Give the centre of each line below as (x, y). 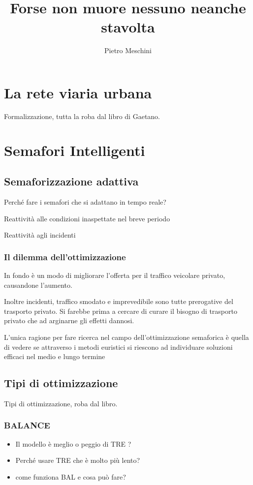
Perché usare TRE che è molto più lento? (78, 460)
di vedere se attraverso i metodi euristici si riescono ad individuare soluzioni (118, 347)
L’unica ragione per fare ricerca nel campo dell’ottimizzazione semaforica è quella (126, 337)
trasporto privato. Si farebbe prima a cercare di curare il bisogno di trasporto (121, 311)
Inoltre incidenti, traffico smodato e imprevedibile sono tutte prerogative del (119, 301)
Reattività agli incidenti (40, 235)
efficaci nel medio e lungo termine (55, 356)
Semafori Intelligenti (75, 150)
